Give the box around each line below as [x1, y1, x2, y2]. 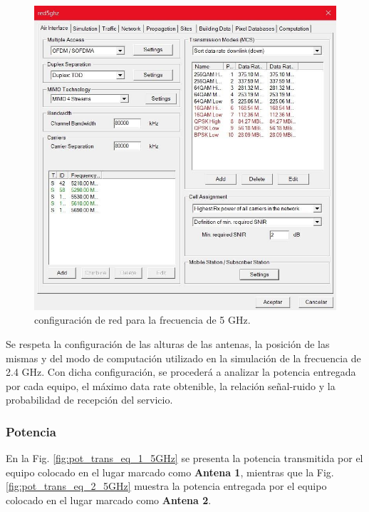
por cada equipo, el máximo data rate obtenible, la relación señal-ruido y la [6, 378, 336, 393]
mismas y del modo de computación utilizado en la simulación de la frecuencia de [6, 350, 361, 365]
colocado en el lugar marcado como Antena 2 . [6, 492, 212, 507]
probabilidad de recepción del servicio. [6, 392, 173, 407]
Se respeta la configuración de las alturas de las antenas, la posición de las [6, 336, 330, 351]
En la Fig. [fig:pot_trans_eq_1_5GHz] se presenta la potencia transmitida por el [6, 451, 363, 466]
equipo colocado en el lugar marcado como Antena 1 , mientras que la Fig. [6, 464, 334, 479]
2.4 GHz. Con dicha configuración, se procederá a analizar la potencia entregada [6, 364, 356, 379]
